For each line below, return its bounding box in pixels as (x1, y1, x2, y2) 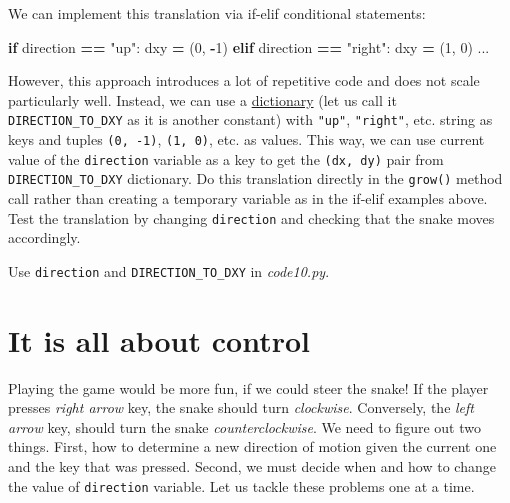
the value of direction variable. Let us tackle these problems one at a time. (8, 475, 475, 496)
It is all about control (8, 319, 310, 360)
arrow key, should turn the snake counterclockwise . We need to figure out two (8, 416, 481, 437)
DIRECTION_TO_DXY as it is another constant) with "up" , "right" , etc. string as (8, 109, 493, 130)
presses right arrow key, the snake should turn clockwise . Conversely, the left (8, 397, 475, 418)
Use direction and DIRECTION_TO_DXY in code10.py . (8, 260, 330, 281)
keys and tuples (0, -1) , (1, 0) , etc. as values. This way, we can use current (8, 129, 485, 150)
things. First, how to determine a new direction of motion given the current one (8, 436, 497, 457)
